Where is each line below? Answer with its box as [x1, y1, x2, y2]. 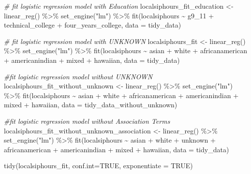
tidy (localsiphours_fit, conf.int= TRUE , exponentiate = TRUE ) [4, 160, 193, 171]
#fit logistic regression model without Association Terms [4, 116, 170, 126]
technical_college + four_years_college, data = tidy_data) [4, 20, 181, 30]
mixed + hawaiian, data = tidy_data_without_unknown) [4, 100, 177, 110]
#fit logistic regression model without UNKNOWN [4, 71, 153, 81]
